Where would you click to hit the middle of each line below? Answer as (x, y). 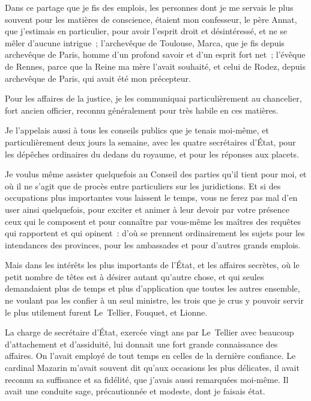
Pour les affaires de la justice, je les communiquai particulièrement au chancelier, (153, 98)
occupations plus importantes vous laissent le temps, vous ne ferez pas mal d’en (151, 197)
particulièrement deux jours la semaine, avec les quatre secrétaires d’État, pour (150, 142)
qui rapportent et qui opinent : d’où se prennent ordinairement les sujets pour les (155, 233)
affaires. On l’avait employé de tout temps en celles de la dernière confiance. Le (150, 356)
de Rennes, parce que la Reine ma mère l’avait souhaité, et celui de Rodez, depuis (155, 66)
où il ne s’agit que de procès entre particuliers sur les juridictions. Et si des (143, 185)
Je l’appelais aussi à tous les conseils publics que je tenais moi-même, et (137, 130)
